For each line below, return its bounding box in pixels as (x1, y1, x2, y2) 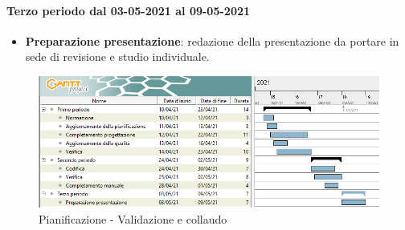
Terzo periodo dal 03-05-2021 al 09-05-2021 (6, 2, 251, 18)
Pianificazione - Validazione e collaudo (39, 210, 227, 227)
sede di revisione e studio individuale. (25, 48, 210, 65)
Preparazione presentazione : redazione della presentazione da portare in (25, 32, 399, 49)
